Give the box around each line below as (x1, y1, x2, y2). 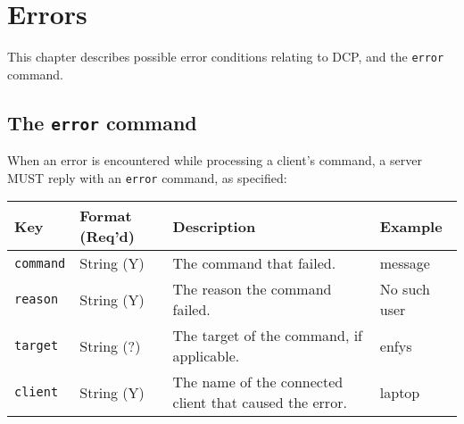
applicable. (172, 345, 240, 367)
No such (379, 279, 430, 300)
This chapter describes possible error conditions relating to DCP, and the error (7, 47, 444, 66)
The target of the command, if (172, 325, 363, 346)
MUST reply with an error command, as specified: (7, 168, 287, 187)
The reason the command (172, 279, 332, 300)
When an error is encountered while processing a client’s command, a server (7, 151, 422, 170)
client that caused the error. (172, 392, 347, 413)
